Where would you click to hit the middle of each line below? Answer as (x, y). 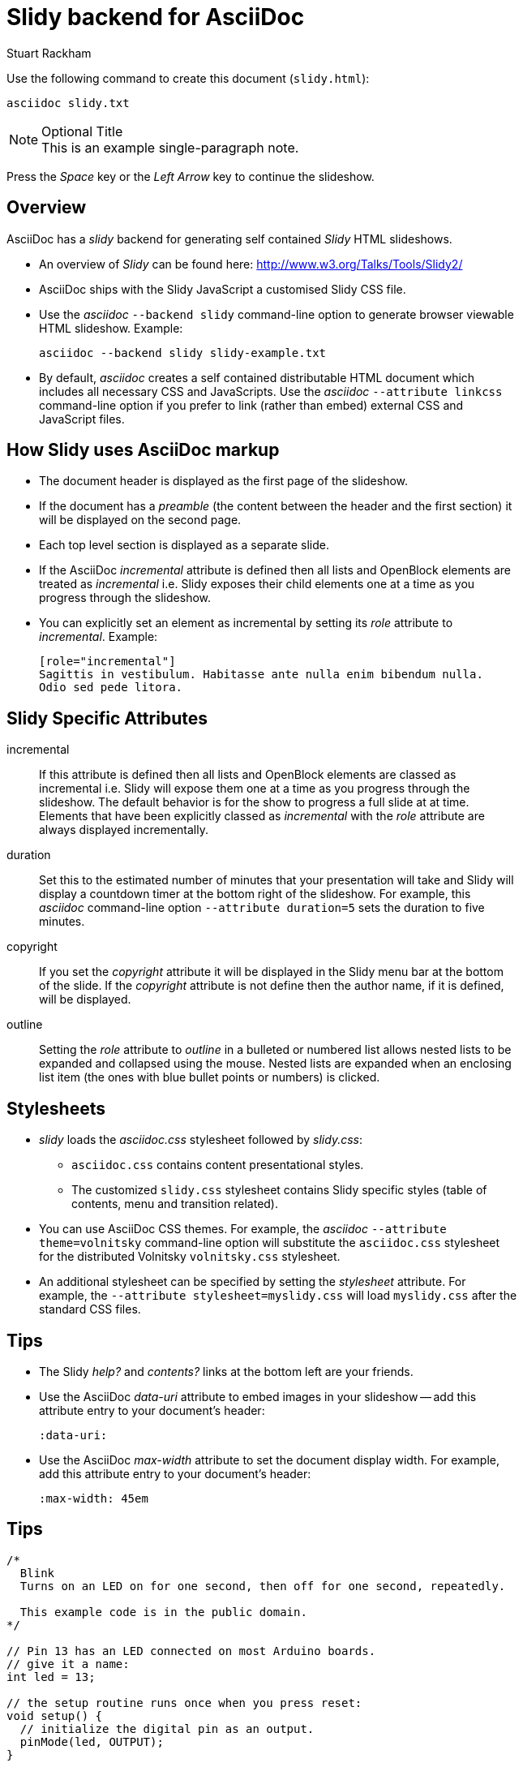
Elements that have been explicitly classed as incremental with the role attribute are (262, 816)
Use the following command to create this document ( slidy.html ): (188, 78)
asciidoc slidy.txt (68, 103)
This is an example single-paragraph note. (170, 147)
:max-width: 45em (94, 1498)
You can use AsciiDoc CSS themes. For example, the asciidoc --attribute (243, 1229)
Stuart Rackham (49, 53)
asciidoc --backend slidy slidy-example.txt (183, 353)
